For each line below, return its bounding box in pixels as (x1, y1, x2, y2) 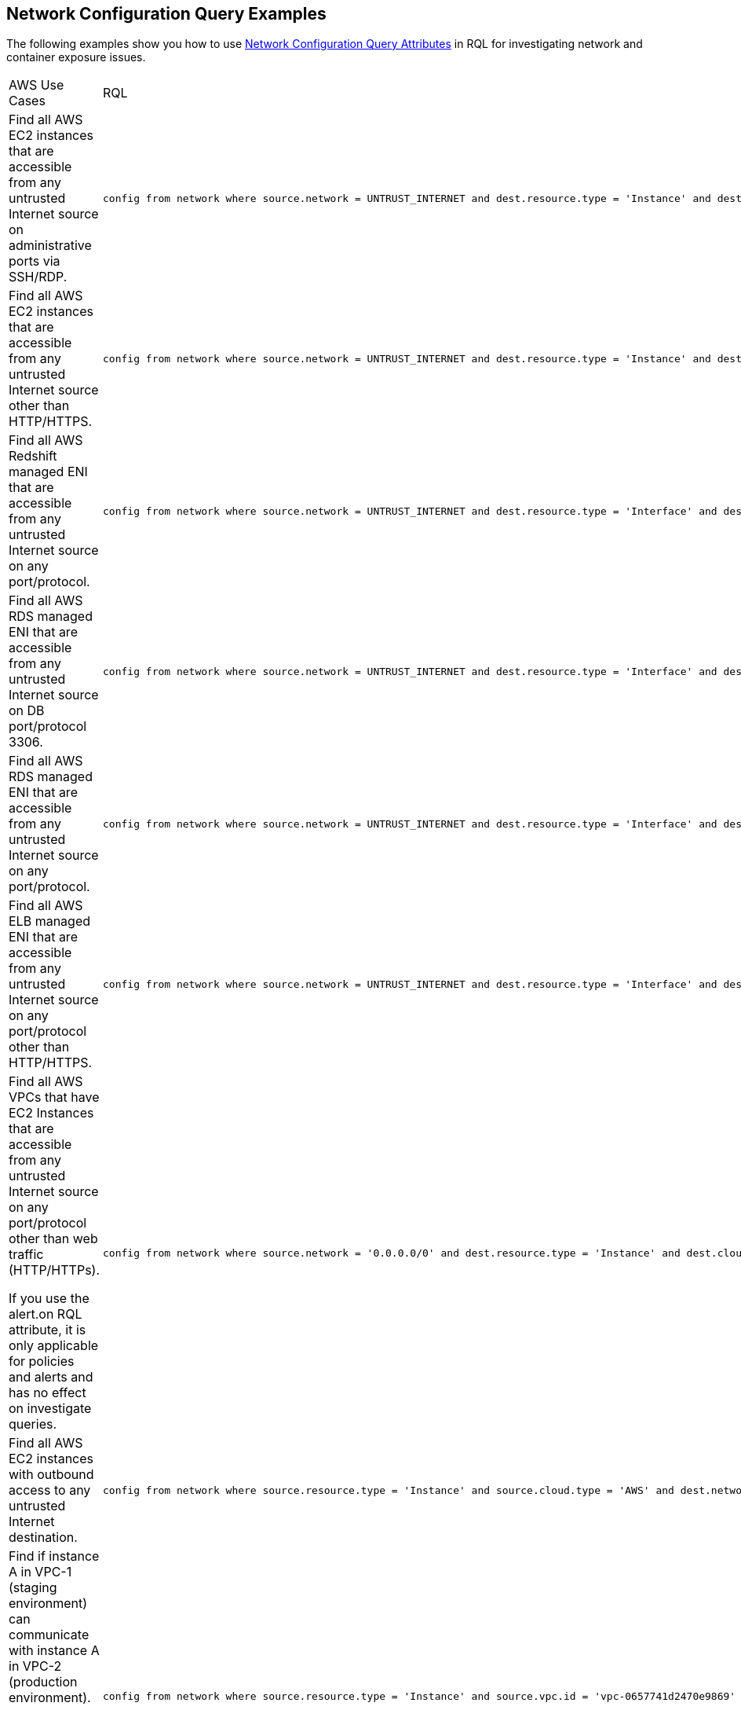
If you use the (9, 1290, 89, 1307)
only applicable (9, 1338, 99, 1354)
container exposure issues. (6, 50, 146, 64)
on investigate (9, 1400, 92, 1417)
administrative (9, 237, 92, 254)
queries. (9, 1416, 57, 1433)
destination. (9, 1529, 78, 1546)
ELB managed (9, 913, 91, 930)
